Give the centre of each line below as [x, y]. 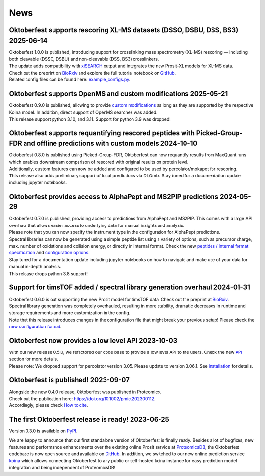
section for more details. [34, 359]
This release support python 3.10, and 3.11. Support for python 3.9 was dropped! [90, 119]
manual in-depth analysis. [35, 267]
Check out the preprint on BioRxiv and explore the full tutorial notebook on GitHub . [93, 73]
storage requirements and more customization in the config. [70, 313]
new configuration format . [35, 326]
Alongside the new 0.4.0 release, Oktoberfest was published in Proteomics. [85, 392]
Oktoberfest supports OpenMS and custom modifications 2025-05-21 [119, 94]
